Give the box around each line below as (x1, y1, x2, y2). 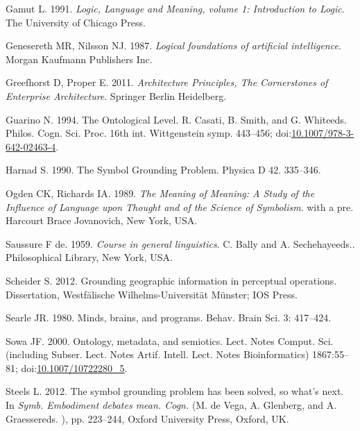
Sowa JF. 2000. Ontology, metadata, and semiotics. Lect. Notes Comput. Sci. (6, 333, 334, 348)
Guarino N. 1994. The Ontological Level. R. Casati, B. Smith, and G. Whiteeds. (6, 112, 347, 126)
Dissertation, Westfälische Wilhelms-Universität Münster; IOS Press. (6, 287, 298, 301)
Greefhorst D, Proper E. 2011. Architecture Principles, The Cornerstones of (6, 75, 328, 90)
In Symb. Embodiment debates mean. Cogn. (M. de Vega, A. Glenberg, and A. (6, 398, 337, 412)
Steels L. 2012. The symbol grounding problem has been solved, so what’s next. (6, 384, 344, 398)
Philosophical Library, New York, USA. (6, 250, 173, 264)
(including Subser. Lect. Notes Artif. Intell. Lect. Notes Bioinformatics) (6, 347, 309, 362)
